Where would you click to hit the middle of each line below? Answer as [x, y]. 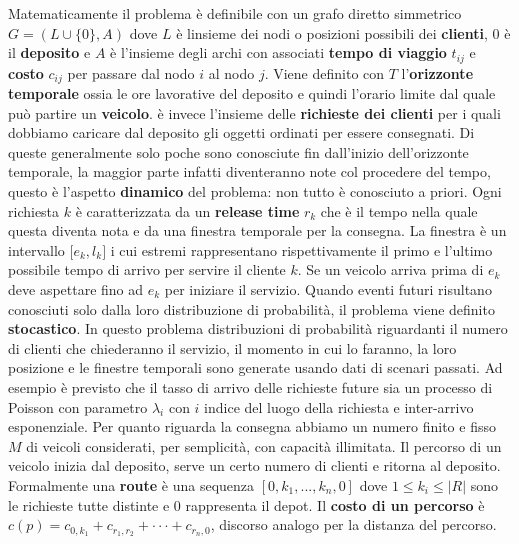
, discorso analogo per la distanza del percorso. [353, 524]
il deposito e [49, 52]
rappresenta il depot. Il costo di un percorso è [335, 504]
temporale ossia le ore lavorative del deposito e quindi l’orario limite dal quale [252, 93]
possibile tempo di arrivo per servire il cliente [147, 269]
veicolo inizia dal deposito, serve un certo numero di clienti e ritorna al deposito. [254, 465]
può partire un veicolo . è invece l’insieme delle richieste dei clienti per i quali [254, 112]
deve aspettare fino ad [76, 289]
